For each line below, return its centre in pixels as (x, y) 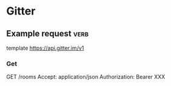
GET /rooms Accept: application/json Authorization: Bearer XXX (86, 77)
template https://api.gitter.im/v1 (45, 48)
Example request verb (48, 34)
